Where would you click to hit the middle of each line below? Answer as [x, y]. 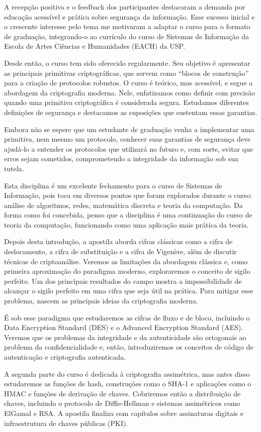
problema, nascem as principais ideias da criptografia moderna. [101, 301]
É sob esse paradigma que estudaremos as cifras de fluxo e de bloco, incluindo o [127, 317]
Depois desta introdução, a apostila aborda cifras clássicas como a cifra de [118, 241]
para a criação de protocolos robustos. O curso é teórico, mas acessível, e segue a [128, 83]
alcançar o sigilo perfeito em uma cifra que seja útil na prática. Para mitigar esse [129, 291]
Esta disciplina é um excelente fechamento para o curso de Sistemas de [113, 185]
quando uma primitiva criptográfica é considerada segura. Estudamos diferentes [126, 102]
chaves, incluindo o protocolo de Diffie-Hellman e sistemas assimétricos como [122, 403]
